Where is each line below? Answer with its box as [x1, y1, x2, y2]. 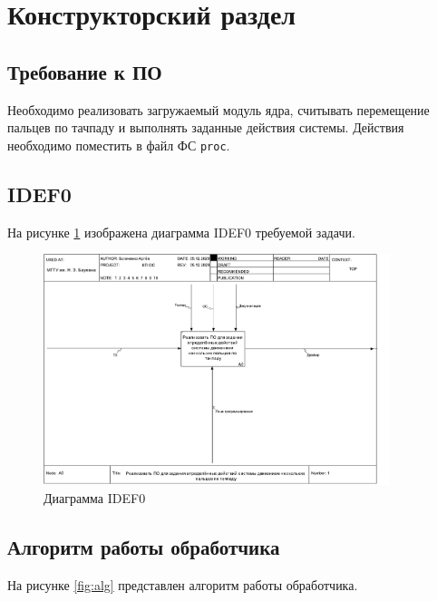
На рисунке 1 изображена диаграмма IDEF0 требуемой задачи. [7, 222, 355, 241]
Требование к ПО [7, 57, 162, 85]
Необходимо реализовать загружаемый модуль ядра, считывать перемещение [7, 100, 430, 119]
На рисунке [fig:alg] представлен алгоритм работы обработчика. [7, 575, 358, 594]
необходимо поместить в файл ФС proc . [7, 135, 230, 154]
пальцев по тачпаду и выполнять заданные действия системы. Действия [7, 118, 404, 137]
